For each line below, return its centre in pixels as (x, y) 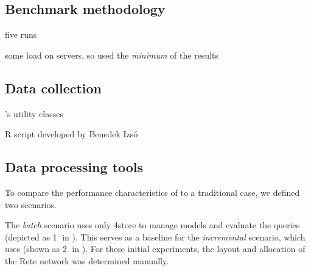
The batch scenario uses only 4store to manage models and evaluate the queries (152, 225)
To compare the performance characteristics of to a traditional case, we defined (152, 192)
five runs (21, 34)
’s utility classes (34, 113)
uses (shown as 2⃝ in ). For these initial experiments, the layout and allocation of (155, 249)
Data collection (54, 88)
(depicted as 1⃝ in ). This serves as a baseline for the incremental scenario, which (155, 237)
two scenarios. (31, 204)
